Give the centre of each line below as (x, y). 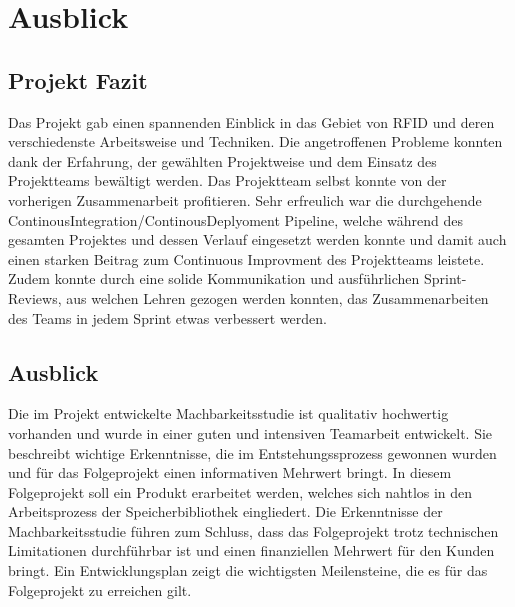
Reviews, (35, 297)
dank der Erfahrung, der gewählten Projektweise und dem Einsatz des (222, 160)
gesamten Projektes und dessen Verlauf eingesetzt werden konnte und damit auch (257, 239)
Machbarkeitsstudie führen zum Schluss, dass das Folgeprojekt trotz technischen (253, 530)
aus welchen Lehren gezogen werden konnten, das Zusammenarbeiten (277, 297)
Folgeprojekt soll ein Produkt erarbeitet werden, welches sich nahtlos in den (240, 491)
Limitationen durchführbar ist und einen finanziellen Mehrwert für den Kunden (251, 550)
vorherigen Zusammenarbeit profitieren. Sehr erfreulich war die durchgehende (245, 199)
